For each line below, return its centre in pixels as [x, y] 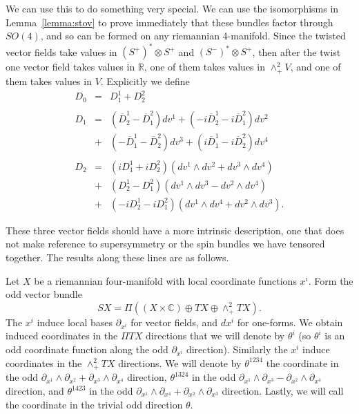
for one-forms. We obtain [290, 322]
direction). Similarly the [237, 349]
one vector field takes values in [70, 67]
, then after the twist [297, 51]
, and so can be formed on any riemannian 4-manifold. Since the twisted [193, 36]
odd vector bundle [44, 294]
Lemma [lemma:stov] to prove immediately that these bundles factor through [169, 22]
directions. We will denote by [180, 363]
